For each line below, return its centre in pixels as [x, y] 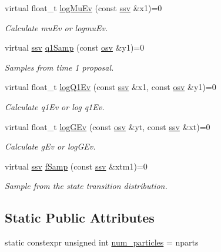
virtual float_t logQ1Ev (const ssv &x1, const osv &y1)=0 [110, 87]
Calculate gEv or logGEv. [50, 146]
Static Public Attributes [80, 218]
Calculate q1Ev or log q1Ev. [55, 106]
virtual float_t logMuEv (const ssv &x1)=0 [83, 8]
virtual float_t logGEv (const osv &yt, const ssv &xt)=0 [108, 126]
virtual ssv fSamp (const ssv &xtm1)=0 [76, 166]
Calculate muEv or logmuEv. [56, 27]
